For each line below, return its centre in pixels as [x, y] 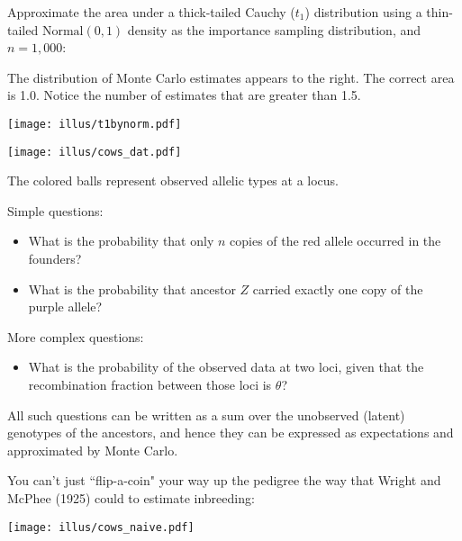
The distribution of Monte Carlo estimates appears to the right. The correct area [231, 77]
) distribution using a [363, 12]
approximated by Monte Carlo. [93, 450]
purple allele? [65, 307]
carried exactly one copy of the [338, 289]
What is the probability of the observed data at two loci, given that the [226, 367]
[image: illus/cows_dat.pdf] [95, 152]
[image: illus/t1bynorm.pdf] [95, 124]
